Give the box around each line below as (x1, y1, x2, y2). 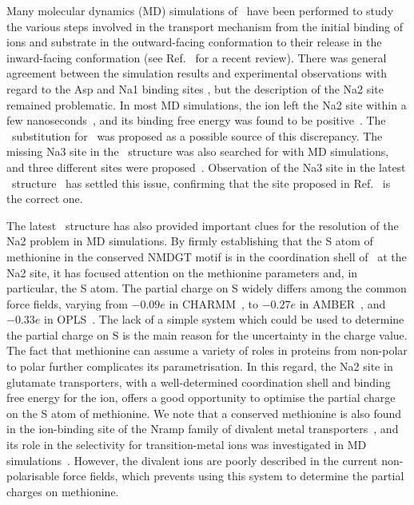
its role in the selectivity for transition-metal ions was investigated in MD (6, 436, 367, 453)
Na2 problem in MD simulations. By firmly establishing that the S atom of (6, 233, 373, 249)
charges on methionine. (6, 483, 119, 499)
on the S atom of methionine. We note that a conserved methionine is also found (6, 404, 402, 421)
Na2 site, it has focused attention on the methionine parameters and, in (6, 264, 358, 280)
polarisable (6, 467, 59, 484)
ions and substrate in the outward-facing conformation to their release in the (6, 34, 382, 50)
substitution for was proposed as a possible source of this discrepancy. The (11, 127, 383, 144)
